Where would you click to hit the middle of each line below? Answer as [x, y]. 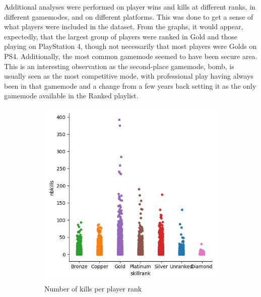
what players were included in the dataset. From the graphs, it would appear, [124, 26]
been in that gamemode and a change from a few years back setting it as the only [130, 85]
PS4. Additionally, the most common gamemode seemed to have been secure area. [131, 56]
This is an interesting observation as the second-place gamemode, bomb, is [119, 66]
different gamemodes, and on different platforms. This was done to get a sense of [129, 16]
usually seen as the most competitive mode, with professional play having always [129, 76]
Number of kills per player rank [93, 288]
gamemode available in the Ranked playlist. [71, 96]
